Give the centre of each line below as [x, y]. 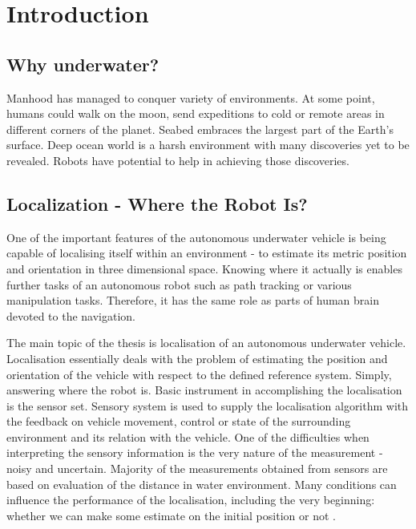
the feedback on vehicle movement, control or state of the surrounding [179, 421]
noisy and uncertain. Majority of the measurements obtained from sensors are [197, 468]
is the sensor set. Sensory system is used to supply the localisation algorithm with [208, 405]
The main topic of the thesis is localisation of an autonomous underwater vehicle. [206, 343]
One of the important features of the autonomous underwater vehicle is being [196, 237]
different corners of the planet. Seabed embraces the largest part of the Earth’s [200, 129]
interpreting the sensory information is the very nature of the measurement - [195, 452]
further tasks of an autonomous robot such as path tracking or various [179, 284]
